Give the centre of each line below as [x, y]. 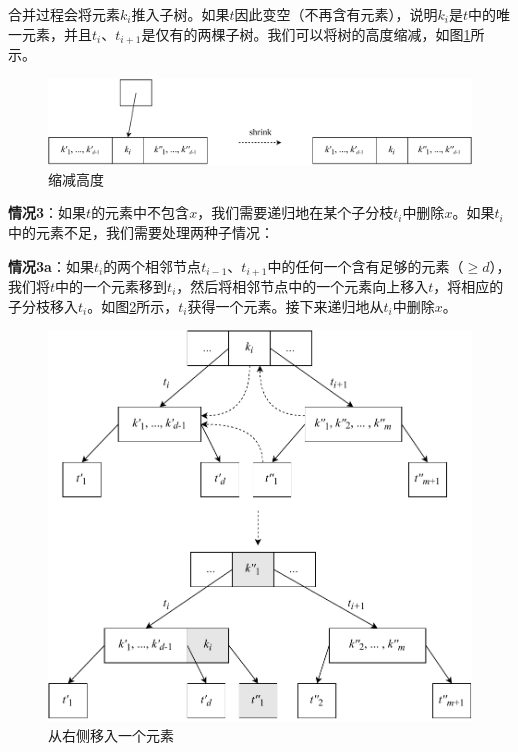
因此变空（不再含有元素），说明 [336, 14]
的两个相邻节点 [152, 265]
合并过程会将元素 [64, 14]
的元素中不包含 [140, 212]
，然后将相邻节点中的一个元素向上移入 [302, 286]
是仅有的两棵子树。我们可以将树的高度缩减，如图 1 [306, 33]
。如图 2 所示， [133, 305]
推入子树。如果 [180, 14]
